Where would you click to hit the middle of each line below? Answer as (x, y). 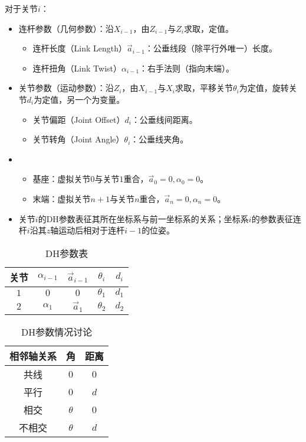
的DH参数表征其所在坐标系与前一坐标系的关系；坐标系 (143, 218)
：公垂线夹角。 (159, 139)
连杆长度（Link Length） (80, 48)
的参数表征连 (276, 218)
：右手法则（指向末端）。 (187, 68)
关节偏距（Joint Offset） (79, 119)
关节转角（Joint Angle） (78, 139)
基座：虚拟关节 (62, 179)
